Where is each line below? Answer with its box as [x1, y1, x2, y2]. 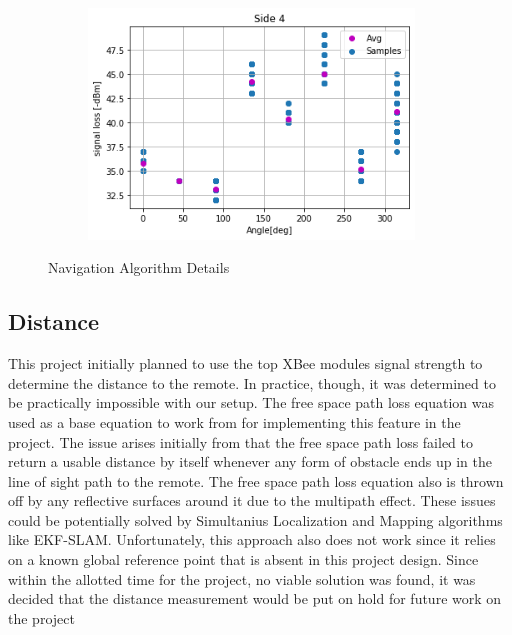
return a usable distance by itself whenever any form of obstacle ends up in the [8, 451, 492, 472]
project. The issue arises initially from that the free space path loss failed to [8, 431, 474, 452]
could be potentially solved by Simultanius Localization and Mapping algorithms [8, 509, 503, 530]
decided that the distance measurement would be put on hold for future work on [8, 588, 502, 609]
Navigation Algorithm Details [48, 257, 230, 278]
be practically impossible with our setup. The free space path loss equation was [8, 392, 494, 413]
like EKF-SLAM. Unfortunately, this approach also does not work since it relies [8, 529, 496, 550]
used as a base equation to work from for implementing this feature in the [8, 411, 461, 432]
